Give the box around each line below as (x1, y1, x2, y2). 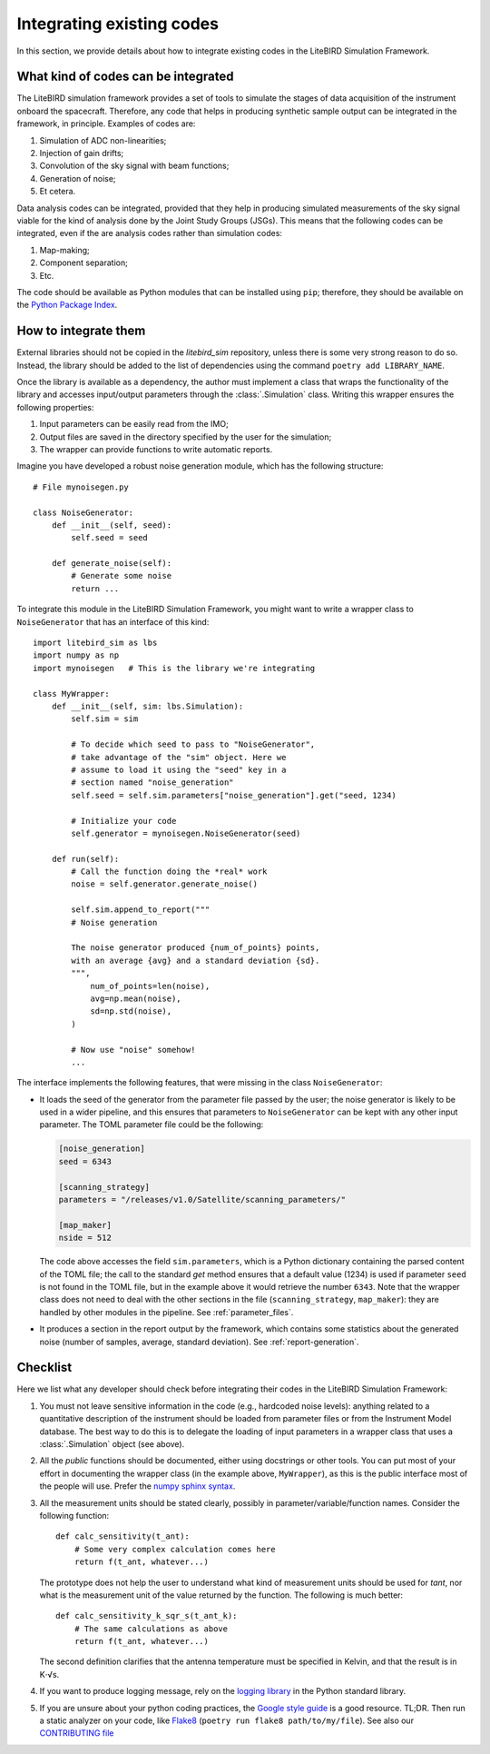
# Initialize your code (71, 816, 177, 826)
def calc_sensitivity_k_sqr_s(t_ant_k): (55, 1610, 238, 1621)
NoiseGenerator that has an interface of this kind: (16, 616, 210, 627)
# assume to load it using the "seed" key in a (71, 764, 287, 775)
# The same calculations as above (73, 1623, 229, 1634)
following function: (39, 1510, 110, 1521)
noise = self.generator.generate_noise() (71, 879, 259, 889)
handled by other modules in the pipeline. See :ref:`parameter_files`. (39, 1306, 294, 1317)
